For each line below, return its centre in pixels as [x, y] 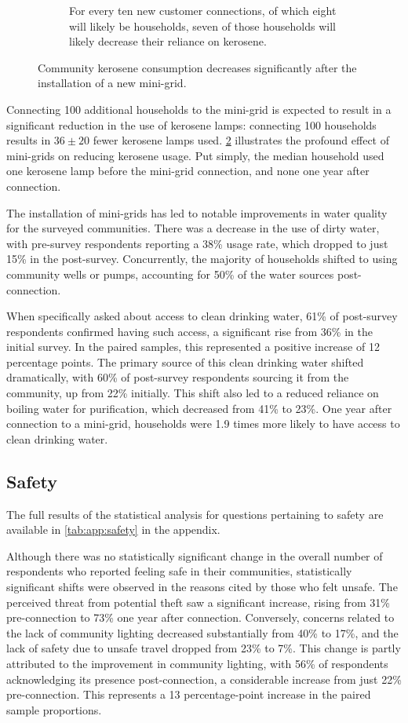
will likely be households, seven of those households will [202, 26]
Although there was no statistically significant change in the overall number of [195, 555]
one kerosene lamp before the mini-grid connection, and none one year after [188, 171]
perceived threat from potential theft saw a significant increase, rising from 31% [198, 602]
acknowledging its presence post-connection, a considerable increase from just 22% [204, 679]
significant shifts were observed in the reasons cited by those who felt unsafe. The [202, 587]
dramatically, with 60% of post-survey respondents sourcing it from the [178, 377]
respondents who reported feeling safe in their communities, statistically [179, 571]
